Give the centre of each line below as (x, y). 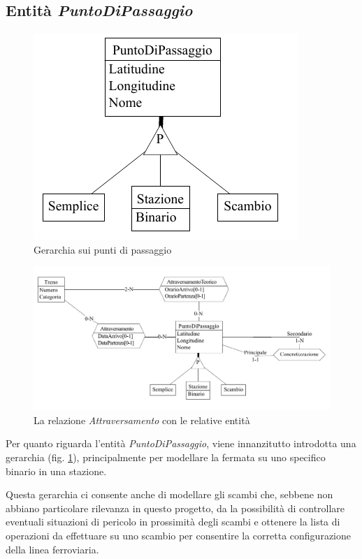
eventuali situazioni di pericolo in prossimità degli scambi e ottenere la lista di (173, 522)
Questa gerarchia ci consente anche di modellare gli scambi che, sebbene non (169, 494)
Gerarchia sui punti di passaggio (103, 249)
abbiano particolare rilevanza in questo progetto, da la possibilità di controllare (175, 508)
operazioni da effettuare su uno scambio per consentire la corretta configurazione (178, 535)
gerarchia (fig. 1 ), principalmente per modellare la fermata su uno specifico (166, 457)
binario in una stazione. (56, 471)
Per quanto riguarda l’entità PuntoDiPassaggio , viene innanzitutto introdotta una (181, 443)
